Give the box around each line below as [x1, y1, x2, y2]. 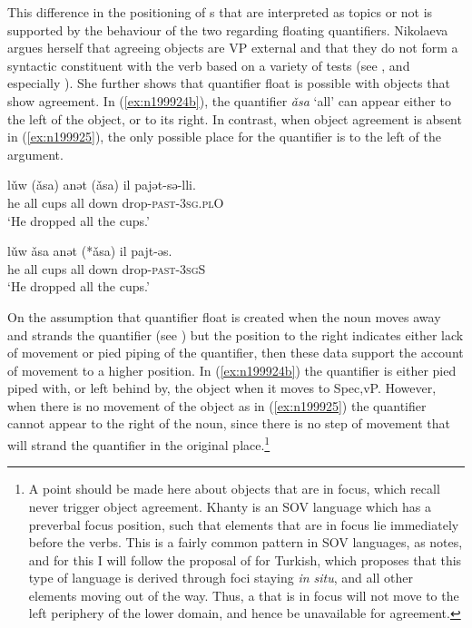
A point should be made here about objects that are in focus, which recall [28, 479, 440, 498]
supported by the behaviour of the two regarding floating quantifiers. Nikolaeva [7, 20, 448, 39]
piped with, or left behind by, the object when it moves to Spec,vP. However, [7, 378, 437, 397]
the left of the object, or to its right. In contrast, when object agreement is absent [7, 109, 462, 128]
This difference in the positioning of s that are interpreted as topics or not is [7, 3, 433, 21]
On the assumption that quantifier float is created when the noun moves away [7, 307, 441, 326]
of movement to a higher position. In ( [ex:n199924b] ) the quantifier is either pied [7, 360, 457, 379]
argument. [7, 144, 64, 163]
